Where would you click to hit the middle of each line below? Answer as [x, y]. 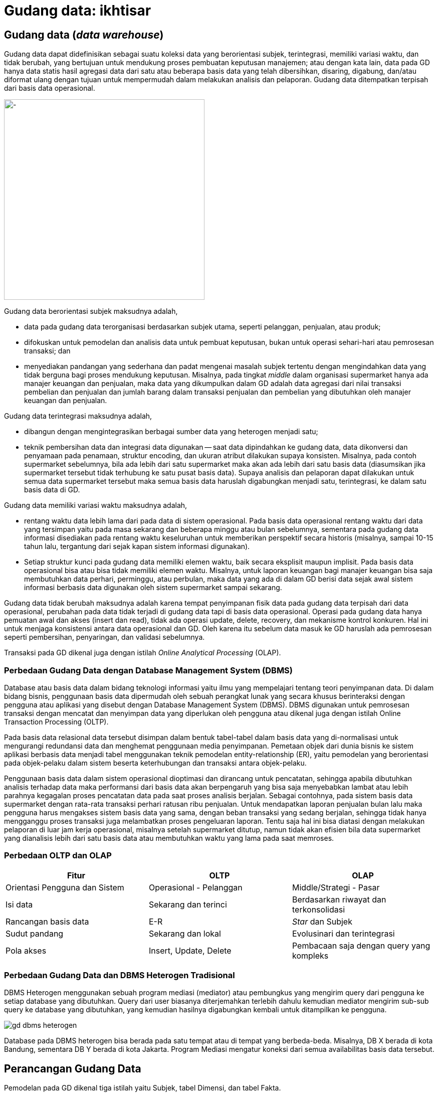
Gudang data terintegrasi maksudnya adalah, [78, 416]
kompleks [310, 955]
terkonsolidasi [318, 909]
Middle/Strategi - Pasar [336, 887]
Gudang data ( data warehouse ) [84, 35]
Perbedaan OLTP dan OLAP [58, 856]
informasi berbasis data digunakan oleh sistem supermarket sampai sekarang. [153, 588]
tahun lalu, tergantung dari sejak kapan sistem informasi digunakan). [137, 546]
